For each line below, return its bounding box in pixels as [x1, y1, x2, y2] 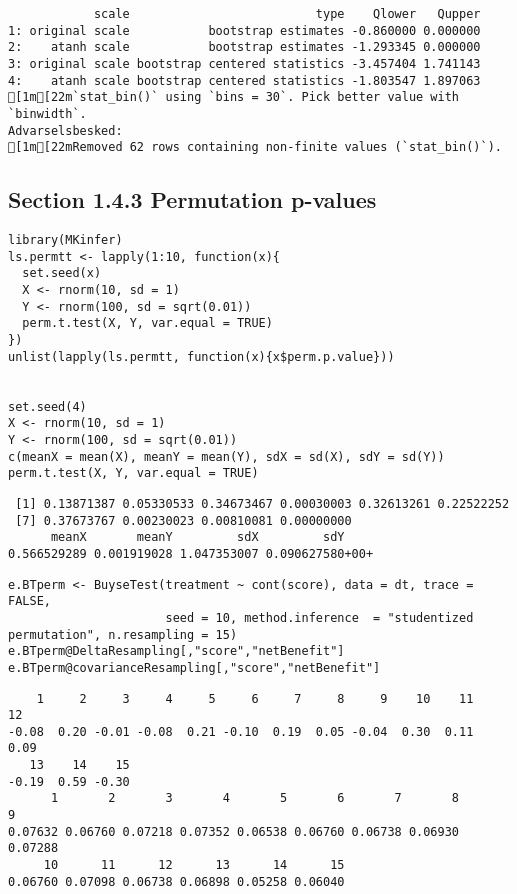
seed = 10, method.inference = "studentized [165, 610, 474, 625]
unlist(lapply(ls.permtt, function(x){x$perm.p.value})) [8, 349, 395, 364]
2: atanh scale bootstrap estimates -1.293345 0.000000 [8, 40, 481, 55]
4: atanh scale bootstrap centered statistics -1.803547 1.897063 [8, 73, 481, 88]
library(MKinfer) [8, 233, 123, 248]
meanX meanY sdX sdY [50, 530, 345, 545]
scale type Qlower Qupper [93, 7, 481, 21]
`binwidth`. [8, 106, 87, 121]
